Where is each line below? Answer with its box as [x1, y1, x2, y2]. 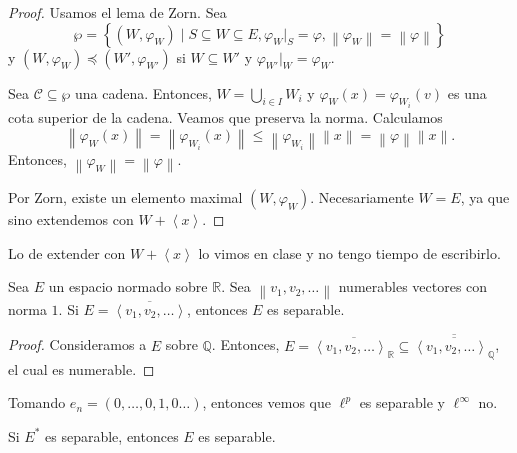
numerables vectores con [338, 276, 488, 297]
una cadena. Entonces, [75, 82, 212, 103]
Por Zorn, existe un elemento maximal [8, 187, 243, 208]
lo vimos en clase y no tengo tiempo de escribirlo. [198, 242, 501, 263]
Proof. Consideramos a [8, 334, 147, 355]
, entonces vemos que [202, 392, 331, 413]
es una [447, 82, 487, 103]
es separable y [359, 392, 445, 413]
